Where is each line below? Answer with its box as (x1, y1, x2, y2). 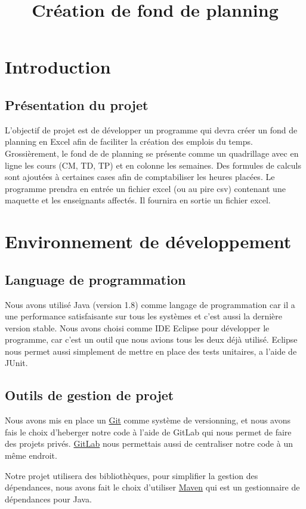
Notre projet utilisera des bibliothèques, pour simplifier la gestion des (5, 469, 258, 481)
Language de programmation (5, 270, 186, 288)
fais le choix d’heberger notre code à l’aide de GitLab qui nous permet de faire (5, 425, 292, 438)
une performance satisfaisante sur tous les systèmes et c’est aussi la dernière (5, 310, 282, 322)
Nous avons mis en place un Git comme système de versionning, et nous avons (5, 414, 291, 426)
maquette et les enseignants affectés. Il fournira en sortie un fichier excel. (5, 194, 271, 206)
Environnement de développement (5, 229, 292, 254)
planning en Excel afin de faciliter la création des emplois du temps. (5, 135, 253, 148)
